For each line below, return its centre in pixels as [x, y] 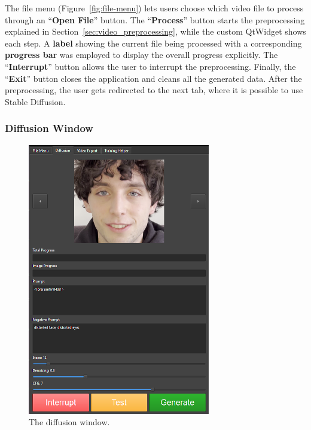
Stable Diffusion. [35, 101]
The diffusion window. [69, 422]
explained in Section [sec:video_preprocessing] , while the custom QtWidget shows [155, 31]
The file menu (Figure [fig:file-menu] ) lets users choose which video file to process [154, 8]
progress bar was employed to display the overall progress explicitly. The [141, 55]
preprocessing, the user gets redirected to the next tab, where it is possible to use [154, 90]
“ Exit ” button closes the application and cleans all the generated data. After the [153, 78]
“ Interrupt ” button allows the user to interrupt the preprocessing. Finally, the [150, 66]
